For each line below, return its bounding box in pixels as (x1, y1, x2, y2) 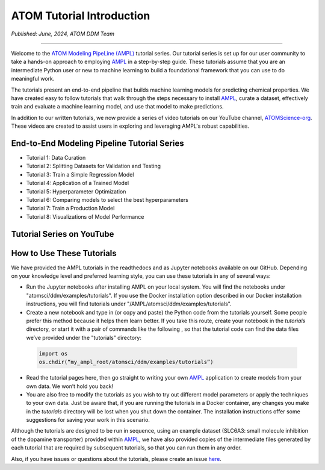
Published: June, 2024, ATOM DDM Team (11, 30, 114, 37)
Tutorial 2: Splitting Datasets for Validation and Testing (26, 163, 161, 170)
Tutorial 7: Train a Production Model (26, 205, 115, 212)
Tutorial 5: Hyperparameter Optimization (26, 187, 126, 195)
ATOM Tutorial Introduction (11, 9, 150, 22)
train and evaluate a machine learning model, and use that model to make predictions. (11, 103, 224, 110)
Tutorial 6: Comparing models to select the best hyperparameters (26, 196, 189, 203)
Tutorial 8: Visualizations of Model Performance (26, 213, 144, 220)
